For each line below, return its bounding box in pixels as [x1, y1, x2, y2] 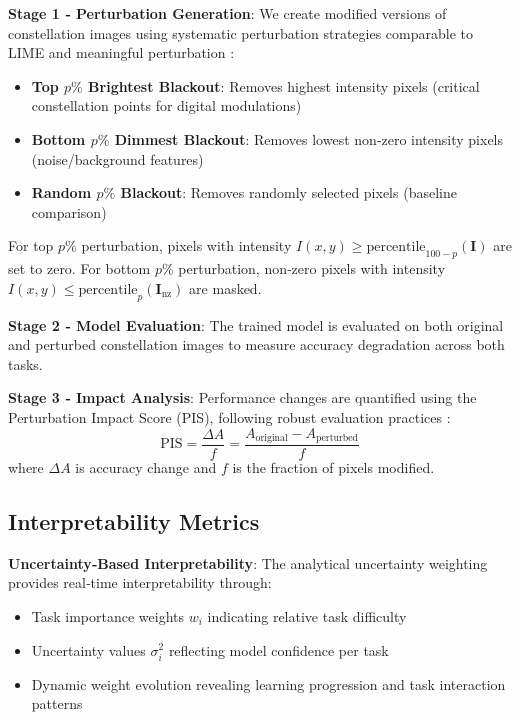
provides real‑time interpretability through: [8, 572, 272, 593]
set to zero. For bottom [8, 258, 151, 279]
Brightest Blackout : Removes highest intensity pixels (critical [88, 75, 480, 96]
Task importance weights [31, 605, 185, 626]
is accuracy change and [75, 456, 217, 477]
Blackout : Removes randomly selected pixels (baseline [120, 182, 457, 203]
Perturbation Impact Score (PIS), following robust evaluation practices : [8, 406, 451, 427]
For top [8, 235, 54, 256]
